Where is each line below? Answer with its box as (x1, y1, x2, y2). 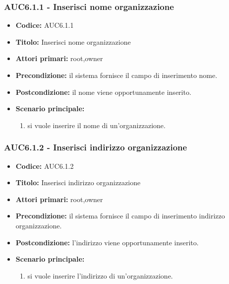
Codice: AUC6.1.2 (15, 160, 74, 171)
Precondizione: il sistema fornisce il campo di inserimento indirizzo (15, 211, 225, 221)
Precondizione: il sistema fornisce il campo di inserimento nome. (15, 70, 218, 80)
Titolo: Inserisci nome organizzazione (15, 36, 131, 47)
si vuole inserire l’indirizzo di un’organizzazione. (27, 270, 173, 281)
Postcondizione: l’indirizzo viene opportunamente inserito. (15, 237, 199, 247)
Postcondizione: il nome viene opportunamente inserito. (15, 86, 191, 97)
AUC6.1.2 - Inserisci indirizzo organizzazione (4, 141, 187, 153)
